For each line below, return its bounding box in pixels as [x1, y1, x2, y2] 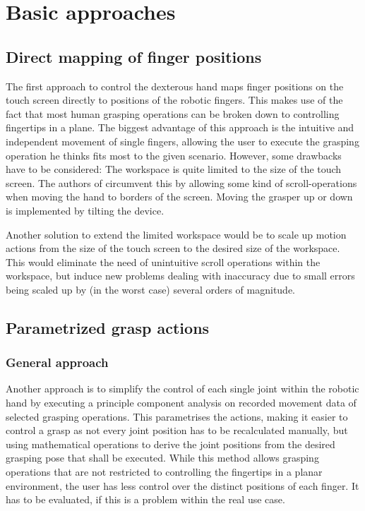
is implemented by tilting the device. [6, 203, 164, 217]
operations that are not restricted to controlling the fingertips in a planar [6, 464, 323, 479]
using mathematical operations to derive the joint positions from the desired [6, 436, 335, 451]
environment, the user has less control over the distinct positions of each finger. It [6, 478, 359, 493]
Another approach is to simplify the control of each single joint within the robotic [6, 381, 359, 396]
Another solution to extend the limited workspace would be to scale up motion [6, 227, 347, 241]
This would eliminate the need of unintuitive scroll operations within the [6, 254, 321, 269]
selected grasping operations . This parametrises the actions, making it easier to [6, 409, 348, 423]
